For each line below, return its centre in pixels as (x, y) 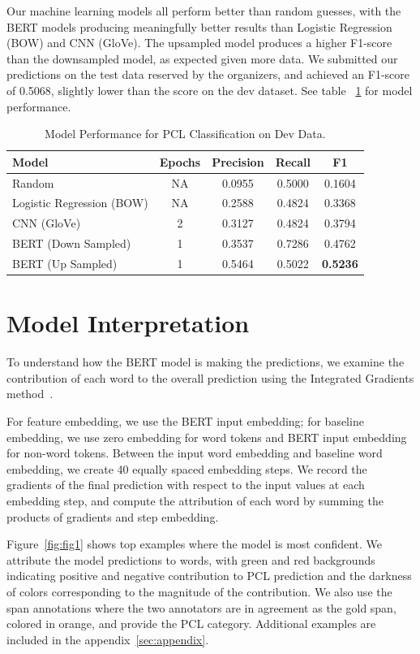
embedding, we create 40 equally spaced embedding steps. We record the (187, 468)
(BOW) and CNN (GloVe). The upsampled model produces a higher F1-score (199, 43)
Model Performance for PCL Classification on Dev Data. (185, 134)
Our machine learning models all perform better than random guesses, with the (204, 11)
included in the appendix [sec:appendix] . (108, 639)
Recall (293, 161)
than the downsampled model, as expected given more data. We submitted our (202, 58)
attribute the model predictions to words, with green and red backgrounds (191, 559)
